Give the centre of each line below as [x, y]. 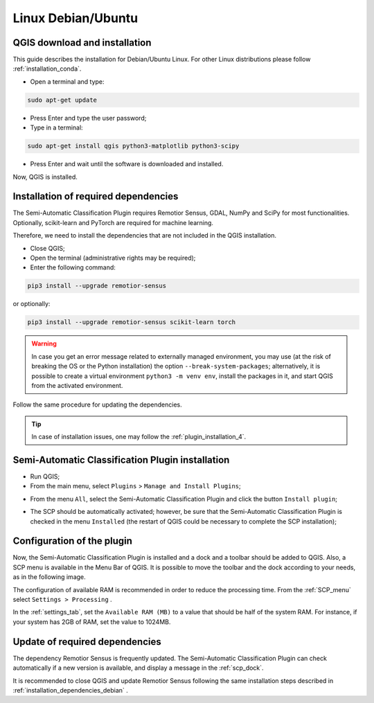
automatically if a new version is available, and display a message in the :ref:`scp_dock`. [138, 668]
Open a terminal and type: [67, 81]
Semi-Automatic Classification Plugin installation [121, 460]
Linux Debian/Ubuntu [75, 18]
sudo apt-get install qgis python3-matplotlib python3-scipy [133, 146]
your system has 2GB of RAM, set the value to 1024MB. [92, 622]
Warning [44, 344]
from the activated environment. [77, 385]
